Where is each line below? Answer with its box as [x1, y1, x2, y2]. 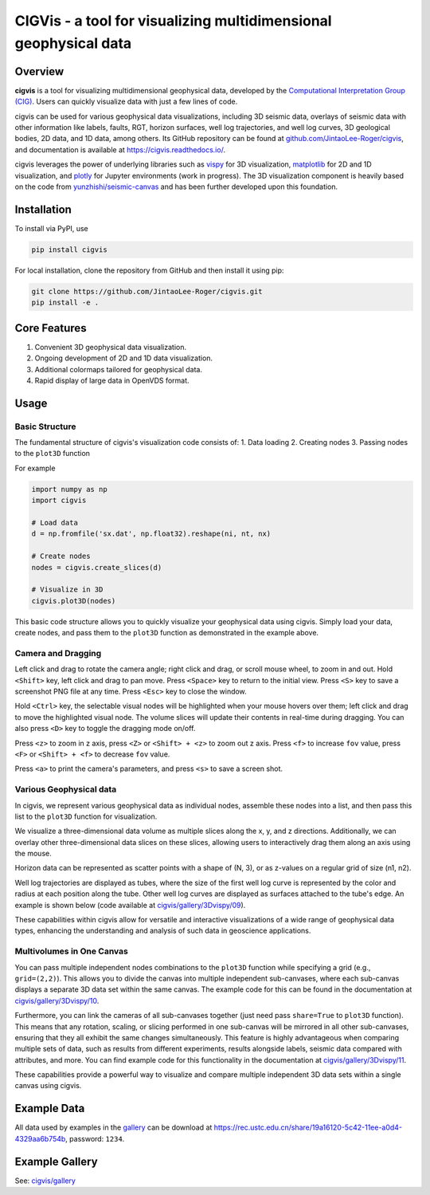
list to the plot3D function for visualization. [14, 812, 158, 821]
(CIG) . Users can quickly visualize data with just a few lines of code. [14, 96, 238, 107]
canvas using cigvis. [14, 1081, 82, 1091]
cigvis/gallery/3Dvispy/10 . [14, 996, 100, 1005]
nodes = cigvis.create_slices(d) [31, 563, 162, 572]
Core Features [14, 321, 87, 335]
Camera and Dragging [14, 647, 102, 658]
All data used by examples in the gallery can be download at [14, 1122, 213, 1132]
